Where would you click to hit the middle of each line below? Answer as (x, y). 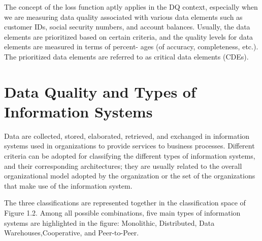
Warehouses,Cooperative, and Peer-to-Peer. (72, 233)
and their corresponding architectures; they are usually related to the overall (123, 165)
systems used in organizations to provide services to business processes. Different (129, 146)
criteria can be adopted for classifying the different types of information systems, (130, 156)
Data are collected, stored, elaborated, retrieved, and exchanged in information (127, 135)
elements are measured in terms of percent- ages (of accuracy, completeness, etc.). (131, 47)
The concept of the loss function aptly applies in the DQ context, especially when (131, 7)
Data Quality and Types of (100, 91)
